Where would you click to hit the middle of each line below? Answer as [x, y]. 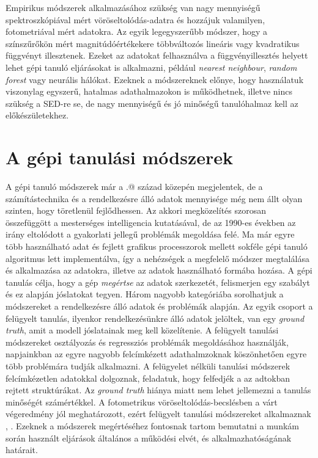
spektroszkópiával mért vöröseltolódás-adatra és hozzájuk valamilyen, [135, 19]
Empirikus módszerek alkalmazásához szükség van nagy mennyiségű [133, 7]
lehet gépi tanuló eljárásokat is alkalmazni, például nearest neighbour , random [151, 67]
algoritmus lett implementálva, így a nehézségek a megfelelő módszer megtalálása [157, 258]
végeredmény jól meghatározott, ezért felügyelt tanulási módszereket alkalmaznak [158, 414]
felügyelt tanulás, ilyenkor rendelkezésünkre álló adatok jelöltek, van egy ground [155, 318]
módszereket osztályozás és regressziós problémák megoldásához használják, [147, 342]
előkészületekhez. [37, 115]
